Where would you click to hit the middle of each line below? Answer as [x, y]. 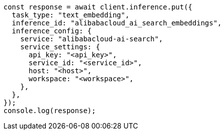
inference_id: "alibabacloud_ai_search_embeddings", [117, 23]
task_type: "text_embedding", [70, 15]
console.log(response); [50, 111]
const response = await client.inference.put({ [98, 7]
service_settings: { [60, 47]
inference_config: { [52, 31]
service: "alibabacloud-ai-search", [92, 39]
